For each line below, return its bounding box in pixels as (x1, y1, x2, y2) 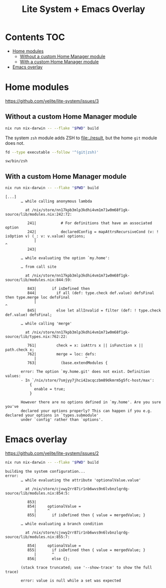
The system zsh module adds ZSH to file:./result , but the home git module (5, 135, 158, 141)
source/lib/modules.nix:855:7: (5, 534, 70, 540)
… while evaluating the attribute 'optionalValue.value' (20, 478, 141, 483)
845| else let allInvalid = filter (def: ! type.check (27, 308, 162, 313)
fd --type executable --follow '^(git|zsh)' (5, 150, 99, 155)
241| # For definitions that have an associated (27, 221, 153, 226)
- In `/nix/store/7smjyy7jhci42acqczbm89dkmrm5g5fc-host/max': (20, 378, 155, 383)
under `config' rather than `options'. (20, 417, 103, 422)
